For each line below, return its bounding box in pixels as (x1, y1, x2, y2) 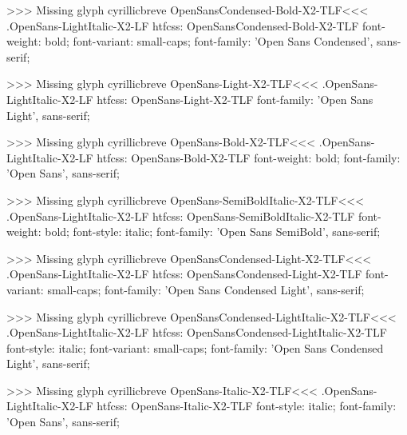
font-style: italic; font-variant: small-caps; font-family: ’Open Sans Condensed (6, 339, 384, 356)
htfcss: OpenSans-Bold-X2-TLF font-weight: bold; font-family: (97, 149, 401, 166)
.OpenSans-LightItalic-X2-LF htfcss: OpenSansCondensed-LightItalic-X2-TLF (6, 324, 387, 341)
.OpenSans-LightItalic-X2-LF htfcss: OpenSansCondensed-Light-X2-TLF (6, 265, 362, 282)
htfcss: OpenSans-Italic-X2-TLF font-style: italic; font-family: (97, 397, 397, 414)
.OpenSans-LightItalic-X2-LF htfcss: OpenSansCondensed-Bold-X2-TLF (6, 17, 359, 34)
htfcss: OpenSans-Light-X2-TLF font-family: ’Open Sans (97, 90, 373, 107)
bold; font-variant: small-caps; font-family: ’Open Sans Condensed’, (45, 33, 373, 50)
